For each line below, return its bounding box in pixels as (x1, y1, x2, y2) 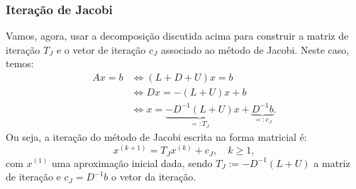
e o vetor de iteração (56, 42, 146, 57)
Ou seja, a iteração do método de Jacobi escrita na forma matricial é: (6, 130, 307, 144)
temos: (6, 56, 34, 71)
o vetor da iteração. (111, 169, 196, 184)
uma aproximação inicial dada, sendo (52, 155, 213, 170)
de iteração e (6, 169, 61, 184)
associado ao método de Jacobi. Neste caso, (160, 42, 350, 57)
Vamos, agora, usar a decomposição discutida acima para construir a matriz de (6, 28, 349, 43)
